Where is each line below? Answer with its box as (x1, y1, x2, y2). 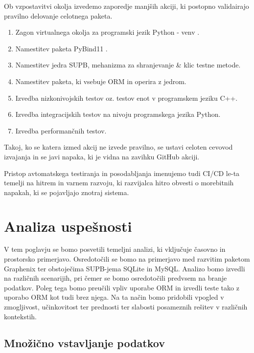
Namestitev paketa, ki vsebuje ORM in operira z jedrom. (15, 76, 186, 86)
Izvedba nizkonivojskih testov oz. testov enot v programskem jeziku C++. (15, 92, 238, 103)
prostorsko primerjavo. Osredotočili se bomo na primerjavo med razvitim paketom (4, 254, 250, 264)
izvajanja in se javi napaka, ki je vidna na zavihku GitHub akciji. (4, 151, 200, 161)
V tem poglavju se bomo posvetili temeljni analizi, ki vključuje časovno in (4, 244, 226, 254)
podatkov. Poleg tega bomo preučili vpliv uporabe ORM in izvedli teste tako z (4, 282, 239, 292)
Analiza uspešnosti (4, 216, 132, 236)
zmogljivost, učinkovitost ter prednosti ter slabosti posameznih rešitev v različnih (4, 302, 248, 311)
